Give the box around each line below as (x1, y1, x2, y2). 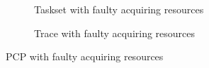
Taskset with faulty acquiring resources (34, 2, 204, 16)
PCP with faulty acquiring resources (6, 49, 164, 64)
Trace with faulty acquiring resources (34, 25, 196, 40)
